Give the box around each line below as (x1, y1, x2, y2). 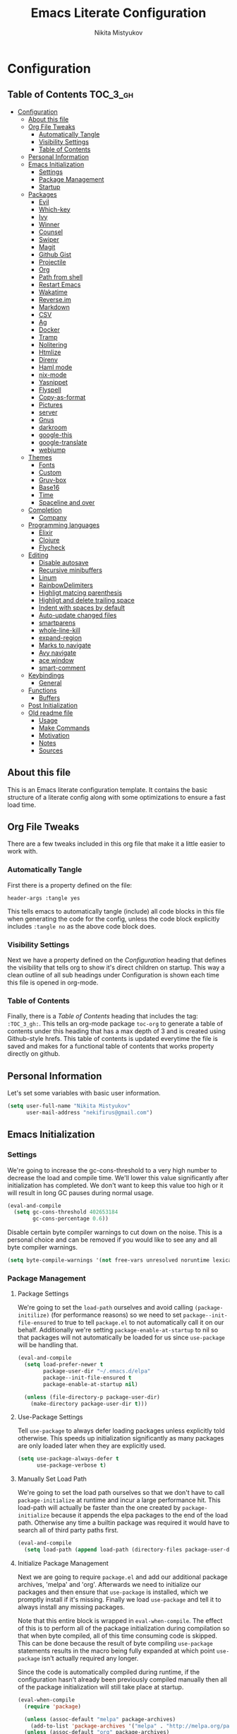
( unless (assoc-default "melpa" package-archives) (24, 1716, 176, 1723)
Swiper (38, 235, 60, 243)
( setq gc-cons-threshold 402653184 (13, 1209, 119, 1216)
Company (38, 513, 67, 521)
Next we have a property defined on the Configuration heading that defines (7, 955, 227, 964)
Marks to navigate (38, 641, 92, 649)
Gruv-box (38, 475, 67, 484)
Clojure (38, 535, 60, 544)
